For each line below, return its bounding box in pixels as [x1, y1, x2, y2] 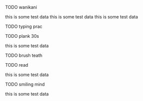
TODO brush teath [5, 52, 43, 58]
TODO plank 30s [5, 33, 39, 39]
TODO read [5, 62, 28, 68]
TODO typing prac [5, 23, 43, 29]
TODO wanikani [5, 4, 37, 10]
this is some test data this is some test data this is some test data [5, 14, 138, 19]
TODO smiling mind [5, 82, 45, 87]
